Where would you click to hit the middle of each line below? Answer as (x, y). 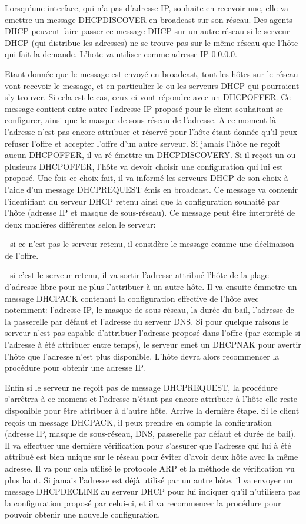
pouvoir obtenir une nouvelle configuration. (83, 514)
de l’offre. (22, 255)
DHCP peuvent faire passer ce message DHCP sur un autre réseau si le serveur (147, 31)
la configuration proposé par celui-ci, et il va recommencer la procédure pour (143, 502)
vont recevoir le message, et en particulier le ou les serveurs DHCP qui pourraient (152, 85)
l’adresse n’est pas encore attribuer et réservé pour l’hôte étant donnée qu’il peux (151, 131)
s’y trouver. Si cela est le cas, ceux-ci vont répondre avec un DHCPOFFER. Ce (148, 97)
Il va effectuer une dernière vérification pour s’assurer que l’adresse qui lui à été (148, 445)
